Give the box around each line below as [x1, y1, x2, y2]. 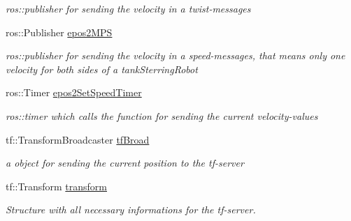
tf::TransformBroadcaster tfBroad [6, 132, 150, 146]
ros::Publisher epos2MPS [6, 24, 113, 39]
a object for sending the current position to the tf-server [6, 155, 244, 170]
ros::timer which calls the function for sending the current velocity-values [6, 108, 318, 123]
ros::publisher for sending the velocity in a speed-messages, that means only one [6, 48, 345, 63]
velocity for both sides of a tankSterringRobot [6, 61, 198, 76]
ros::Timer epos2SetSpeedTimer [6, 85, 142, 100]
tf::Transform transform [6, 178, 108, 193]
